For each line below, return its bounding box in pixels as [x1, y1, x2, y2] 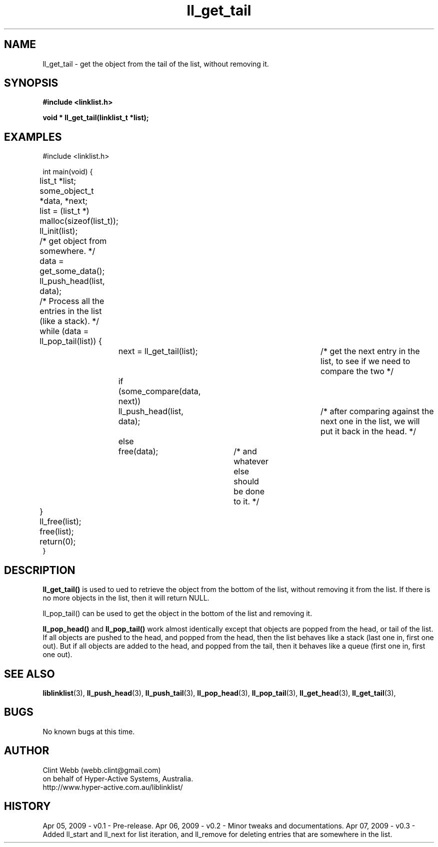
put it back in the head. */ [320, 426, 416, 437]
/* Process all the [39, 296, 104, 307]
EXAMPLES [4, 130, 62, 143]
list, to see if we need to [320, 356, 410, 367]
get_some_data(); [39, 266, 105, 276]
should [233, 476, 259, 487]
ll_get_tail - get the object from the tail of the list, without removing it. [42, 59, 269, 68]
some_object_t [39, 186, 94, 196]
